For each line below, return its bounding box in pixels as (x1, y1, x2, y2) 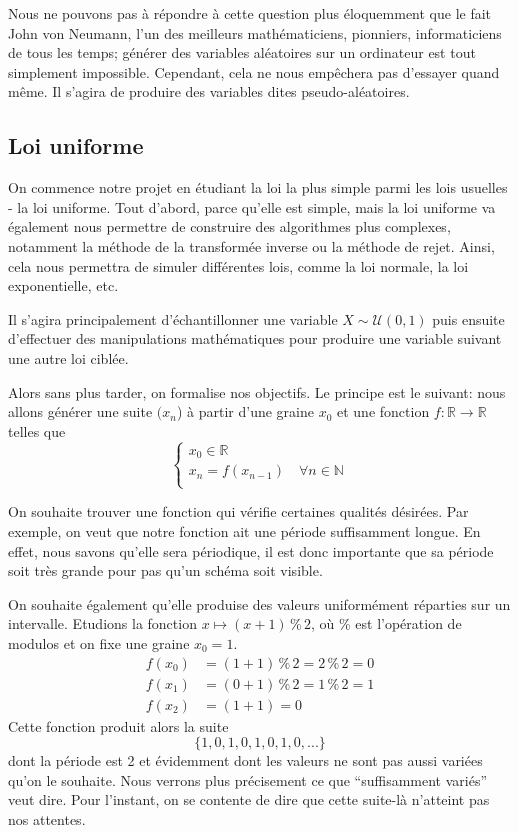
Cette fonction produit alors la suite (8, 715, 229, 736)
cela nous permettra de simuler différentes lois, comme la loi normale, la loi (8, 255, 469, 276)
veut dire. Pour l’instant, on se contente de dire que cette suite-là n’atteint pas (8, 789, 490, 810)
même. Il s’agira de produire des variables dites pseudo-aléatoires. (8, 81, 410, 102)
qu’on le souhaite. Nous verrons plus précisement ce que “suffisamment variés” (8, 769, 488, 790)
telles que (8, 420, 66, 441)
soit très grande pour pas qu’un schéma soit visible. (8, 560, 323, 581)
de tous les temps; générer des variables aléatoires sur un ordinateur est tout (8, 42, 476, 63)
